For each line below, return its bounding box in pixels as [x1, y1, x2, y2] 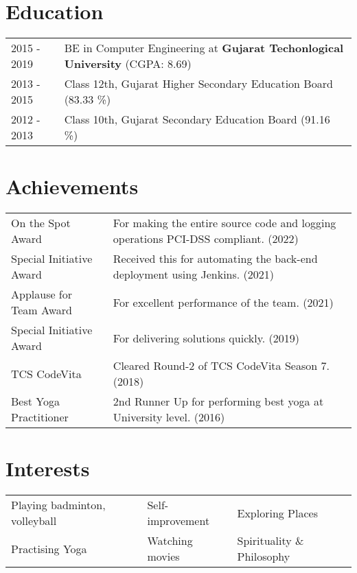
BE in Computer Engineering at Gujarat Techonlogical [64, 40, 344, 56]
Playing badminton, [11, 497, 106, 513]
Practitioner [11, 409, 69, 425]
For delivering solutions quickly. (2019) [113, 329, 300, 346]
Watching [147, 533, 193, 549]
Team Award [11, 302, 72, 318]
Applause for [11, 286, 73, 303]
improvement [147, 513, 210, 529]
